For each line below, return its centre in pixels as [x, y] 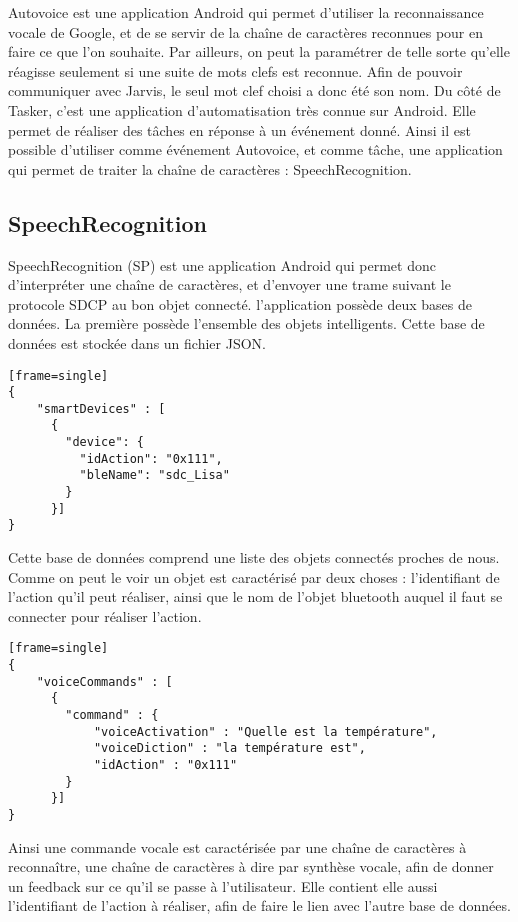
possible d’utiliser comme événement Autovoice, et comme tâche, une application [255, 149]
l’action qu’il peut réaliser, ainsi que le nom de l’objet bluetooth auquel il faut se [255, 596]
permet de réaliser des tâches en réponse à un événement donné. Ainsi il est [239, 129]
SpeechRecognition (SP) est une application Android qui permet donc [222, 264]
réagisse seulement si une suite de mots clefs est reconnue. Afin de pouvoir [235, 70]
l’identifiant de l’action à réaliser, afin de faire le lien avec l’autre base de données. [259, 905]
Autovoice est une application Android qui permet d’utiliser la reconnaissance [246, 12]
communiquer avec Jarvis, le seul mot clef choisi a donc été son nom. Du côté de [254, 90]
